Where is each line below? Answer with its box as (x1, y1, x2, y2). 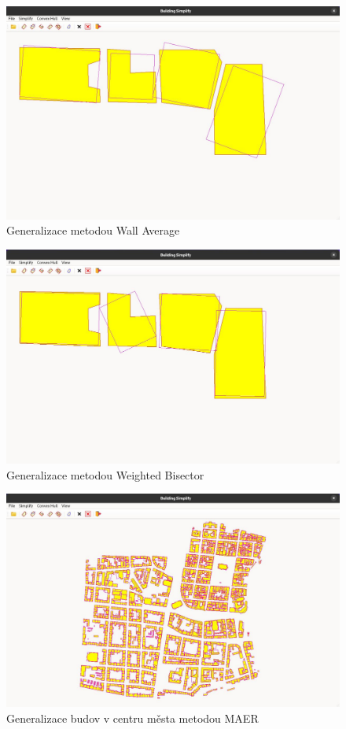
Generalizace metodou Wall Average (6, 222, 180, 239)
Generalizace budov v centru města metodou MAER (6, 709, 259, 726)
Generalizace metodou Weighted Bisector (6, 466, 204, 483)
